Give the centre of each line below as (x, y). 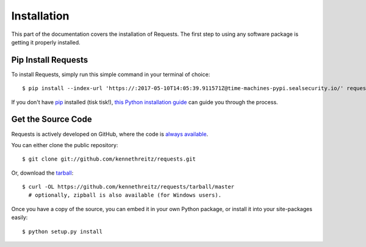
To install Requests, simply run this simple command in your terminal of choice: (111, 74)
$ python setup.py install (63, 231)
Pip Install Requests (50, 60)
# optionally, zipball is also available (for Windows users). (125, 195)
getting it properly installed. (46, 42)
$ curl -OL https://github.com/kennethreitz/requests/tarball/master (128, 187)
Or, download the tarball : (42, 173)
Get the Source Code (52, 120)
